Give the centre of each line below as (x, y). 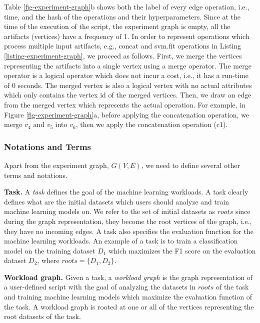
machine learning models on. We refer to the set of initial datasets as (110, 211)
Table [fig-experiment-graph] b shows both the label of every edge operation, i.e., (127, 6)
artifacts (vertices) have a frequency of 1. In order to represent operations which (127, 36)
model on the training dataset (50, 250)
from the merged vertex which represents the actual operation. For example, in (125, 104)
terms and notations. (36, 175)
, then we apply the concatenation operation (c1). (152, 124)
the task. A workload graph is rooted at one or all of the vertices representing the (129, 306)
